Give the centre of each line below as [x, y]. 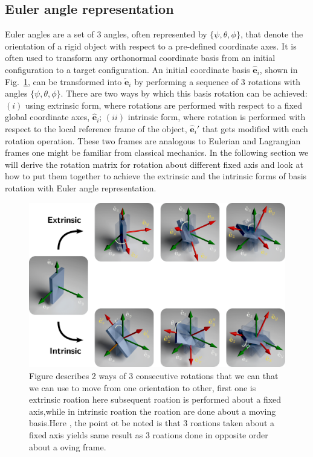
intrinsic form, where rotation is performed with [217, 117]
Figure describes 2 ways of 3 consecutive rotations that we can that [154, 375]
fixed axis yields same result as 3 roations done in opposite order [149, 434]
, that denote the [272, 34]
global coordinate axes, [47, 117]
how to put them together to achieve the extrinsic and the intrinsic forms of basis [156, 176]
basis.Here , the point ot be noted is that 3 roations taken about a [152, 423]
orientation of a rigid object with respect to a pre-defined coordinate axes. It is [151, 46]
